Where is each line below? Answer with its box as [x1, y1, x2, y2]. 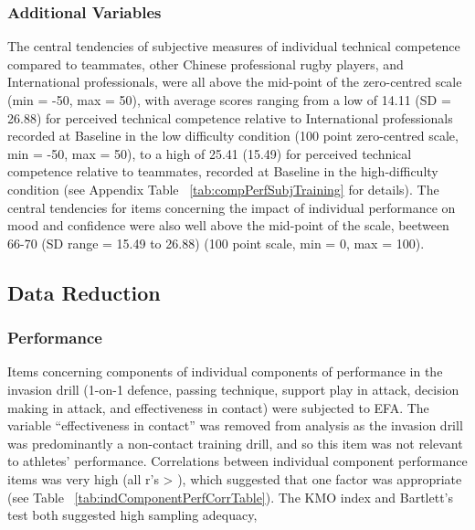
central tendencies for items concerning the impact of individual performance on [7, 197, 456, 217]
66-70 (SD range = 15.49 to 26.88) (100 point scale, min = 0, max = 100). [7, 233, 425, 252]
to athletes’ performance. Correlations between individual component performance [7, 451, 468, 471]
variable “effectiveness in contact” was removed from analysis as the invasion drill [7, 416, 463, 435]
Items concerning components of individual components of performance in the [7, 362, 443, 381]
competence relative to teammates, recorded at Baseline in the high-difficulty [7, 162, 438, 181]
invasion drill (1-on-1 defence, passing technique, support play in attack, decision [7, 379, 459, 398]
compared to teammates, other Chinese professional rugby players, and [7, 54, 404, 73]
